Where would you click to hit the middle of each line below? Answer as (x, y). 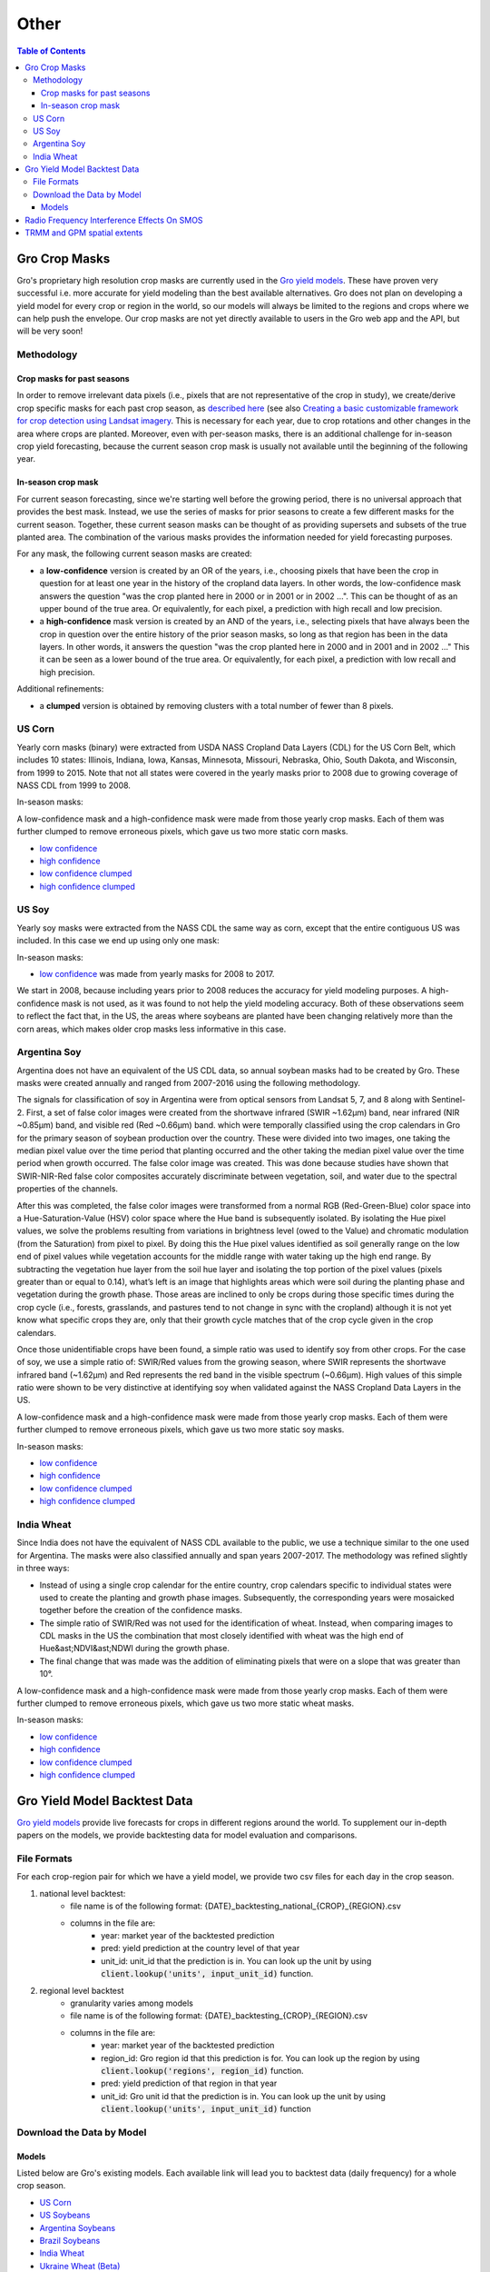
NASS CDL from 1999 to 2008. (74, 785)
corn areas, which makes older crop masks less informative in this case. (152, 1029)
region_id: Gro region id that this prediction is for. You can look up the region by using (261, 2058)
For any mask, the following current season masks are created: (135, 553)
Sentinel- (449, 1100)
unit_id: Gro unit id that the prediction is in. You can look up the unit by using (243, 2096)
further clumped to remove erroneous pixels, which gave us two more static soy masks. (181, 1430)
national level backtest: (83, 1893)
